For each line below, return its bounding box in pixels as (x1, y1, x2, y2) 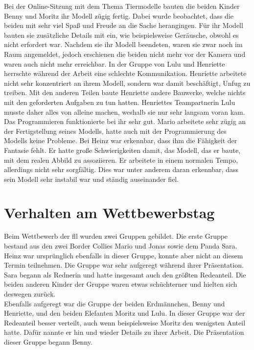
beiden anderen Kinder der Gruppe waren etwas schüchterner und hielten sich (4, 279, 237, 289)
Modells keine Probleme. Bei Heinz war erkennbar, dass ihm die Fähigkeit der (4, 135, 237, 146)
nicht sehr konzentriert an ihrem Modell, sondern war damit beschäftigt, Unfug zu (4, 77, 251, 88)
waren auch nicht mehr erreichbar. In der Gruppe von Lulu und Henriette (4, 58, 225, 69)
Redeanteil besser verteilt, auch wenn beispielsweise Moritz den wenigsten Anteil (4, 317, 246, 327)
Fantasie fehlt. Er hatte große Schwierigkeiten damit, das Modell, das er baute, (4, 145, 241, 155)
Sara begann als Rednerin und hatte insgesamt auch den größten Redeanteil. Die (4, 269, 246, 279)
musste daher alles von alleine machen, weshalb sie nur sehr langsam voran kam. (4, 106, 245, 117)
